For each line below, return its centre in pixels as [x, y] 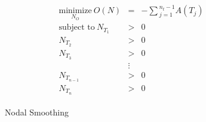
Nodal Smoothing [37, 112]
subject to [77, 28]
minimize [75, 11]
